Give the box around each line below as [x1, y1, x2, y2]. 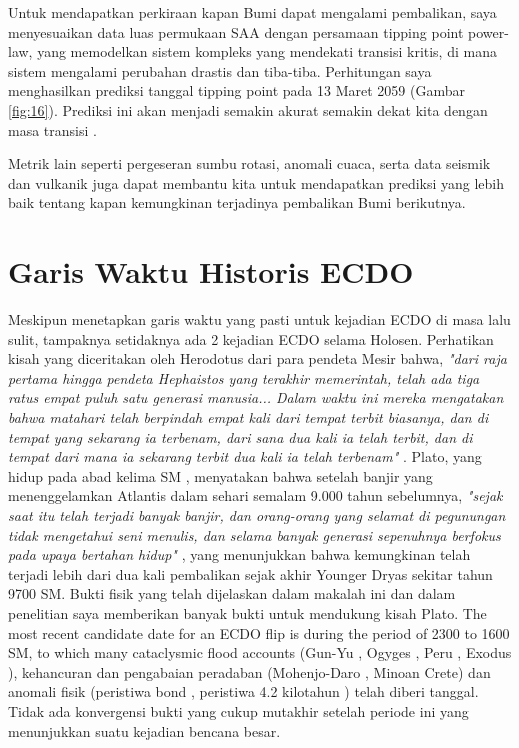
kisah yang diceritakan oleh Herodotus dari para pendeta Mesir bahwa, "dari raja [8, 348, 507, 369]
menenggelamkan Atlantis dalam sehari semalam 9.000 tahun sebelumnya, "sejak [8, 485, 503, 506]
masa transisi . [8, 119, 97, 140]
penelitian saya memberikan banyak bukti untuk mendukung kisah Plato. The [8, 602, 487, 623]
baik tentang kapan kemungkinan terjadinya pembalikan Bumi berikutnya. [8, 192, 466, 213]
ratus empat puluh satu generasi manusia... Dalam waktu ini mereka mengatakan [8, 387, 504, 408]
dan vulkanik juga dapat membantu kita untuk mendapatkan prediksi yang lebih [8, 172, 505, 193]
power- [468, 21, 509, 42]
